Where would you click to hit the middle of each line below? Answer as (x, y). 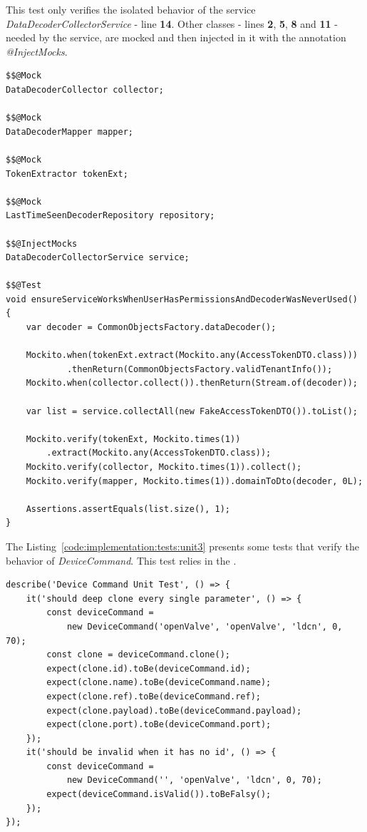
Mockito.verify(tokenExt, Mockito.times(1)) (133, 439)
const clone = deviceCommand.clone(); (138, 655)
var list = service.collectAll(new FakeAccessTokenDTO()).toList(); (192, 411)
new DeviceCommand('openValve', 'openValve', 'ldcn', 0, (205, 626)
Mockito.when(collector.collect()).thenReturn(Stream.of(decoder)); (192, 383)
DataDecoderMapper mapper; (69, 132)
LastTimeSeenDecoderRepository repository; (110, 216)
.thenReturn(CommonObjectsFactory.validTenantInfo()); (200, 369)
